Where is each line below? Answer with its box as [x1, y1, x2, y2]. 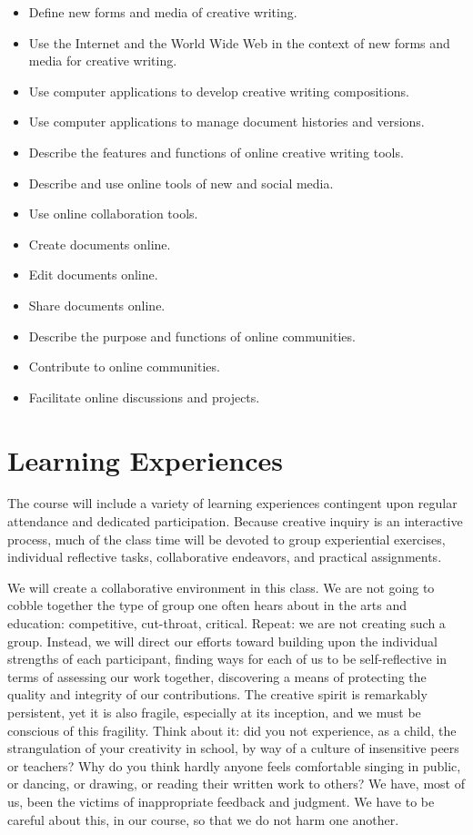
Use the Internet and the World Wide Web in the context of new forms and [28, 33, 450, 52]
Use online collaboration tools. [28, 204, 198, 223]
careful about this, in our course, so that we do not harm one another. [7, 810, 399, 829]
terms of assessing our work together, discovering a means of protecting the [7, 667, 427, 686]
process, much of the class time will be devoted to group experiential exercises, [7, 529, 446, 548]
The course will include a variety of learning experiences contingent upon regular [7, 494, 458, 513]
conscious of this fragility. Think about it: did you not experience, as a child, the [7, 720, 457, 739]
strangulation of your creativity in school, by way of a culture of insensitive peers [7, 738, 459, 758]
